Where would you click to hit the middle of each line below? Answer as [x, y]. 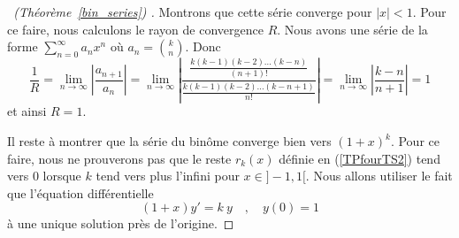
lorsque [62, 176]
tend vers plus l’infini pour [168, 176]
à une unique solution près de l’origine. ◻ [121, 223]
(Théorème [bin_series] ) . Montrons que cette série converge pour [193, 12]
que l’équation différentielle [80, 192]
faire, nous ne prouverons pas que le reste [119, 158]
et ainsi [27, 111]
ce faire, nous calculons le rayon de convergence [135, 29]
